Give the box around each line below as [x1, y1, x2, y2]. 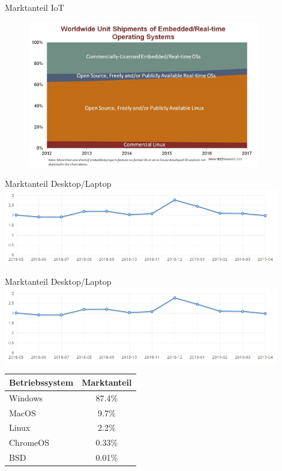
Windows [9, 391, 43, 404]
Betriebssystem [9, 375, 74, 388]
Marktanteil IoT [5, 1, 64, 13]
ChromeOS [9, 436, 49, 449]
